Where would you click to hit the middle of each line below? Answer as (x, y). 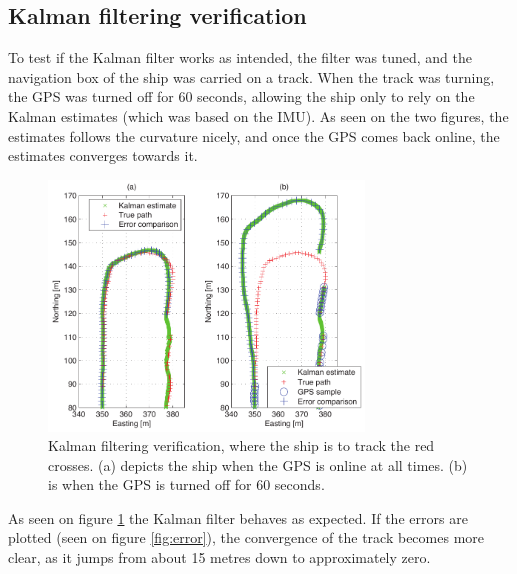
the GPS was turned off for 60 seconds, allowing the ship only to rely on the (241, 96)
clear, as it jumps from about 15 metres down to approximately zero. (219, 557)
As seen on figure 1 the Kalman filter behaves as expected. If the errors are (238, 517)
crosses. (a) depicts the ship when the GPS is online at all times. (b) (258, 464)
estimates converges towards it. (103, 155)
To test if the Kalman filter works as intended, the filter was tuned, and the (240, 57)
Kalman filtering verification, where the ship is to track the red (241, 445)
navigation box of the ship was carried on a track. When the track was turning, (251, 76)
